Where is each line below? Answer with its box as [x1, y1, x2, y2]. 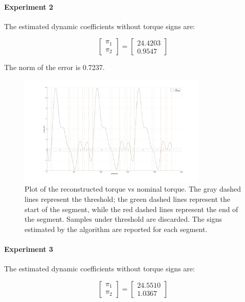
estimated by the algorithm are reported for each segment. [25, 223, 208, 234]
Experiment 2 [4, 1, 53, 12]
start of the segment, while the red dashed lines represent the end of [25, 203, 238, 214]
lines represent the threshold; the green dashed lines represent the [25, 193, 231, 204]
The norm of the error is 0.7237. [4, 62, 105, 73]
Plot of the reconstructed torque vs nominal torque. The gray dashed [25, 183, 241, 194]
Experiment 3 [4, 243, 53, 254]
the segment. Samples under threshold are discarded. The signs [25, 214, 222, 224]
